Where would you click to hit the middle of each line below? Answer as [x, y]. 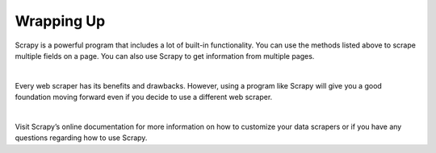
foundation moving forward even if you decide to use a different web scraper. [144, 97]
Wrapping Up [60, 21]
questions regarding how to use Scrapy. [81, 138]
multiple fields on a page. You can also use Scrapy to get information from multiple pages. [165, 56]
